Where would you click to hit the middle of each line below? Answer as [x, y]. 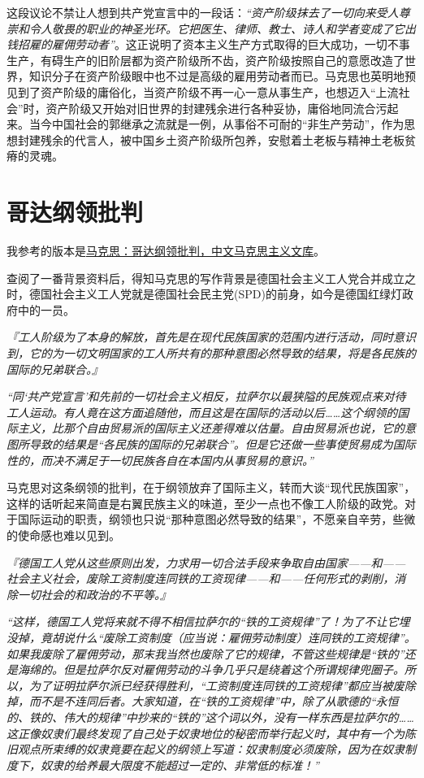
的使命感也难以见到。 [63, 535]
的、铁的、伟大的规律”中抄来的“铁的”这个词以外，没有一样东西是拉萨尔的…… [210, 717]
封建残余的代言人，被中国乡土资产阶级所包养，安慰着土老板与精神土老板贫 [216, 139]
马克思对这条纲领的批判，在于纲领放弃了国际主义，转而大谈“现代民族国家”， [211, 487]
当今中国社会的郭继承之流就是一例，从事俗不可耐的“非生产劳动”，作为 [216, 124]
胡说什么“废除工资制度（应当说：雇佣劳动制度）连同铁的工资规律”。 [234, 637]
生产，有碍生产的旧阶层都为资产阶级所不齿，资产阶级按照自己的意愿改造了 [206, 60]
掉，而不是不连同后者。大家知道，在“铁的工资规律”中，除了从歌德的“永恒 [203, 701]
